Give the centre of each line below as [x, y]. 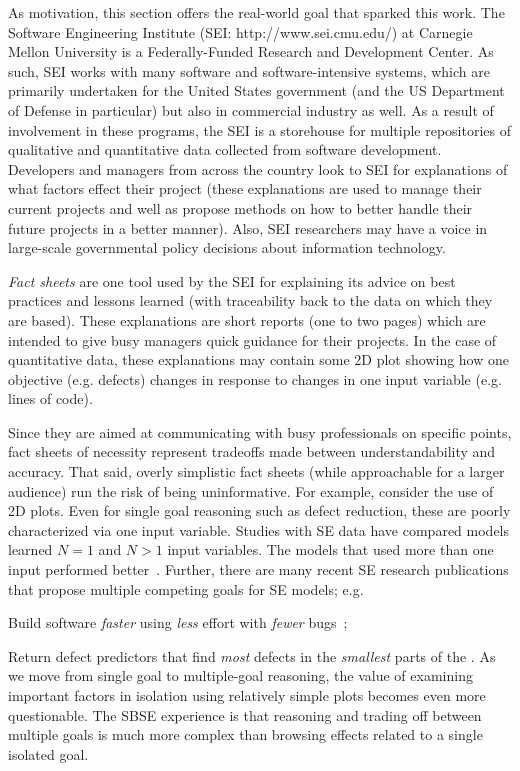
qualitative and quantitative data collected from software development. [225, 149]
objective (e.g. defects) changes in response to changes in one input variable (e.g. [255, 378]
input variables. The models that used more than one [330, 549]
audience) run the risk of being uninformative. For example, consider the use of [251, 490]
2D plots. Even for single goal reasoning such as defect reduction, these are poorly [259, 510]
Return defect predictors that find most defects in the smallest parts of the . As [252, 655]
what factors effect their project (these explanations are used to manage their [245, 188]
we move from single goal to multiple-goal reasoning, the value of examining [240, 675]
